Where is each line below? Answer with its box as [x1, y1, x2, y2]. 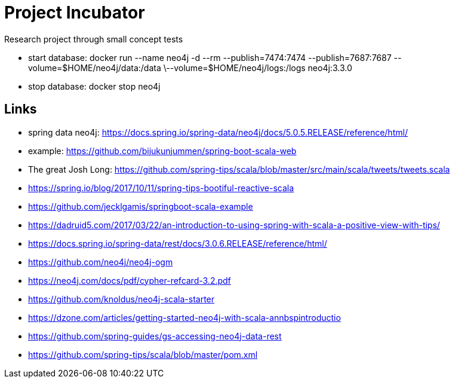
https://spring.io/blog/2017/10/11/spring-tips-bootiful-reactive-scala [28, 182, 294, 193]
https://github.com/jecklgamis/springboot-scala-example [28, 201, 253, 212]
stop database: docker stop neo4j [28, 81, 161, 91]
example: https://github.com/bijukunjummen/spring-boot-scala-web [28, 145, 297, 156]
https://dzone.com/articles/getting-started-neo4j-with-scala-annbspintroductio [28, 312, 341, 323]
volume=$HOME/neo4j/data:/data [28, 62, 161, 73]
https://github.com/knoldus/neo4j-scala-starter [28, 293, 215, 304]
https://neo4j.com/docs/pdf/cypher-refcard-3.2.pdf [28, 275, 231, 286]
